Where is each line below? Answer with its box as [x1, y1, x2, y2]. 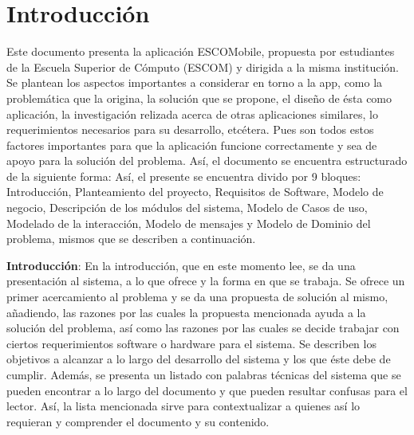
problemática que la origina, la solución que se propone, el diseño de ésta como [6, 89, 392, 106]
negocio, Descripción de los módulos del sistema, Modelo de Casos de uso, [6, 199, 368, 216]
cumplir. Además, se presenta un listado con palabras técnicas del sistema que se [6, 366, 401, 382]
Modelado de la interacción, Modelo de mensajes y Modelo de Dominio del [6, 214, 371, 231]
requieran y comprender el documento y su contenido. [6, 413, 270, 429]
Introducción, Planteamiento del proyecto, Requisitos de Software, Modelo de [6, 183, 384, 200]
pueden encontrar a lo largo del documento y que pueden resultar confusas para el [6, 382, 408, 398]
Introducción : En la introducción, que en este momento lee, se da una [6, 257, 356, 273]
